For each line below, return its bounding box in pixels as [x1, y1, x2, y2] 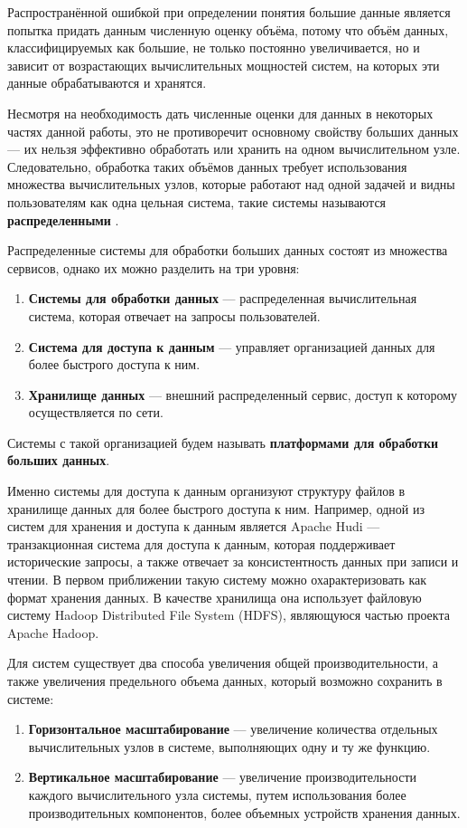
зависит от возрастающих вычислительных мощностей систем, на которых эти [7, 55, 440, 74]
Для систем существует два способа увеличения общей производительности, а [7, 653, 438, 672]
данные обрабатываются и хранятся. [7, 73, 207, 92]
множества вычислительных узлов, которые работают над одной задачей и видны [7, 175, 455, 194]
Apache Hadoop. [7, 623, 99, 642]
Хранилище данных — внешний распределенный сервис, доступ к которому [28, 385, 458, 404]
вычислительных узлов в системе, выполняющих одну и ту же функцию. [28, 737, 431, 756]
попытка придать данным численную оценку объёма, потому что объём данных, [7, 20, 449, 39]
